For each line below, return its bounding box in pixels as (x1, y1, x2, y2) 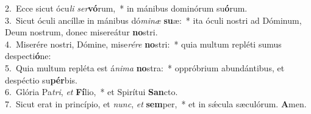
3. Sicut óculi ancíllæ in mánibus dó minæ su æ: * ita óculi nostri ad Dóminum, (5, 13, 302, 26)
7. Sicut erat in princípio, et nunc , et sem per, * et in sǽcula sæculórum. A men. (5, 97, 307, 110)
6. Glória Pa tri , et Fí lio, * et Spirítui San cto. (5, 85, 178, 98)
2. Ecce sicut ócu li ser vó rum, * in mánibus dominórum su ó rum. (5, 2, 248, 14)
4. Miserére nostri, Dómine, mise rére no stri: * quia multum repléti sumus (5, 37, 282, 50)
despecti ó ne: (5, 49, 51, 62)
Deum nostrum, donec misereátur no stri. (5, 26, 158, 38)
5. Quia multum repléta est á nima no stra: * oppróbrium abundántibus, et (5, 61, 285, 74)
